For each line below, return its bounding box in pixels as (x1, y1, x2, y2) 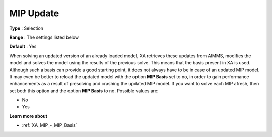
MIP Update (9, 8, 59, 19)
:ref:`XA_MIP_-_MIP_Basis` (22, 122, 77, 128)
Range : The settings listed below (9, 34, 79, 40)
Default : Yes (9, 43, 37, 50)
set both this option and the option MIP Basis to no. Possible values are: (9, 88, 159, 94)
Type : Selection (9, 25, 44, 31)
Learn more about (9, 113, 48, 119)
